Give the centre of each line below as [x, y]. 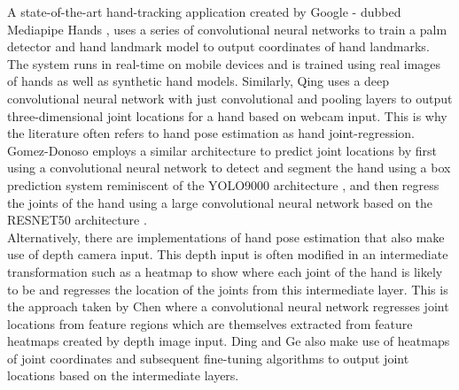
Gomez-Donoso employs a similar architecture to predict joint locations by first [222, 150]
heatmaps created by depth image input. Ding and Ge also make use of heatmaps [229, 341]
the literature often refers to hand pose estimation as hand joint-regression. [211, 133]
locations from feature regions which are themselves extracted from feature [210, 323]
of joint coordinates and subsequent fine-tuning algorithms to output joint [208, 358]
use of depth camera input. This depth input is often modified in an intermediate [228, 254]
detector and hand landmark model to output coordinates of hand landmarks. [218, 46]
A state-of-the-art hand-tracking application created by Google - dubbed [204, 11]
